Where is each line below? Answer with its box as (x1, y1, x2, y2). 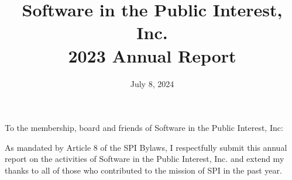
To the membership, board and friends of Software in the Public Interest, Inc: (5, 122, 283, 134)
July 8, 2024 (130, 77, 174, 89)
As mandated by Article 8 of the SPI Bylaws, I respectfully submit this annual (5, 141, 287, 153)
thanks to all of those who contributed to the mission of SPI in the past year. (5, 164, 282, 176)
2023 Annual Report (68, 43, 236, 67)
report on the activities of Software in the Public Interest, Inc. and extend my (5, 153, 284, 165)
